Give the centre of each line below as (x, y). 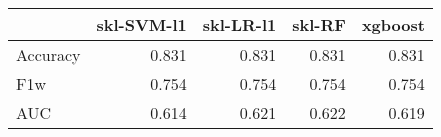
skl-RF (319, 24)
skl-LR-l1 (239, 24)
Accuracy (48, 54)
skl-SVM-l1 (141, 24)
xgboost (393, 24)
